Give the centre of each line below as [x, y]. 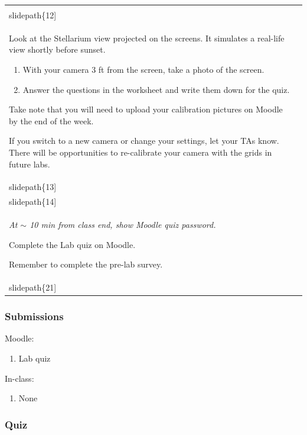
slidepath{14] [33, 202]
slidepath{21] [33, 287]
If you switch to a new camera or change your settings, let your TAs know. [144, 141]
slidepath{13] [33, 187]
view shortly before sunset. [57, 49]
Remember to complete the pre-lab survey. [86, 264]
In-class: [19, 378]
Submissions [34, 316]
